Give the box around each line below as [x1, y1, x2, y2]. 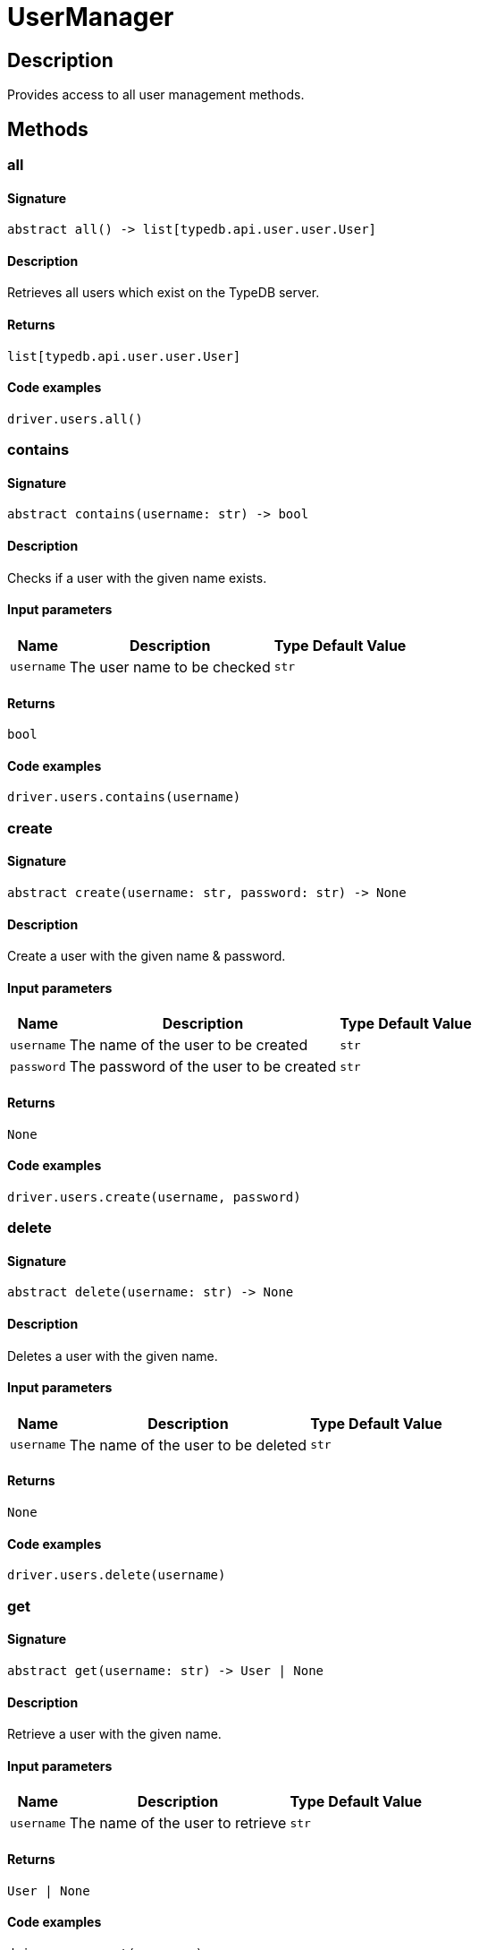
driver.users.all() [7, 411, 143, 426]
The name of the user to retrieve [69, 1814, 287, 1833]
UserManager [7, 2, 174, 32]
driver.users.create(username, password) [7, 1189, 301, 1204]
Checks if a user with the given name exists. [7, 569, 267, 586]
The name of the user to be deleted [69, 1435, 307, 1454]
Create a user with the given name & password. [7, 948, 286, 964]
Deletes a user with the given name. [7, 1347, 218, 1364]
